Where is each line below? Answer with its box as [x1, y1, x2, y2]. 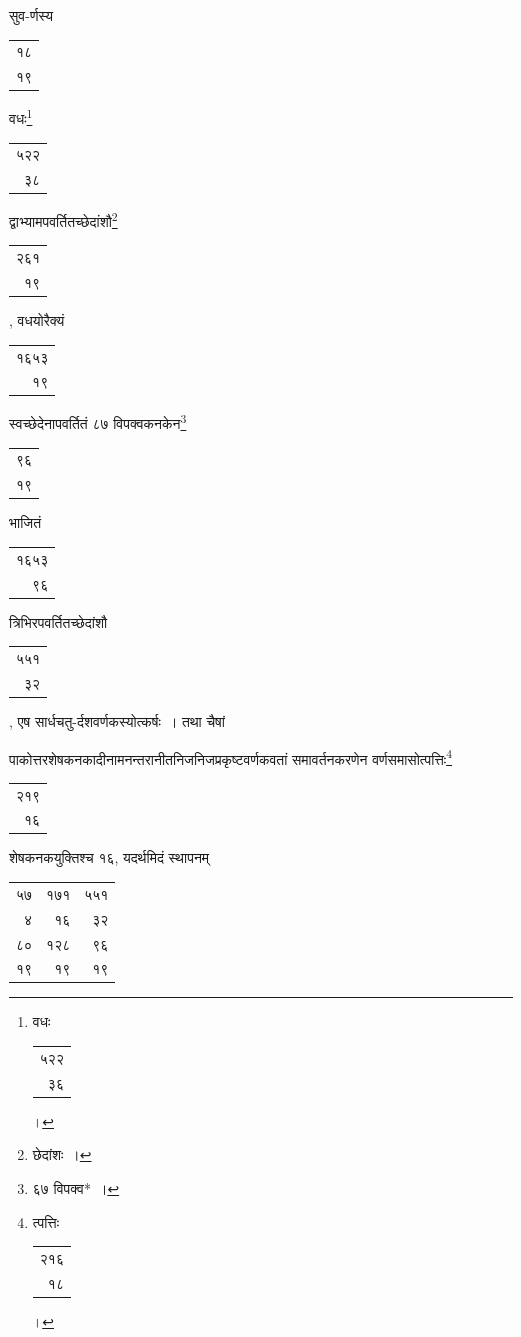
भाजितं [9, 512, 42, 533]
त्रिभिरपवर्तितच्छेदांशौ [9, 611, 108, 632]
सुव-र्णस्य [9, 5, 53, 25]
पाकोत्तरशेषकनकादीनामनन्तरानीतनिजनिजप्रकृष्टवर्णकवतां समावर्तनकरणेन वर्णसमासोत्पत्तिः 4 [9, 745, 453, 769]
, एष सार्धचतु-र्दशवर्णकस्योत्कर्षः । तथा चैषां [9, 710, 225, 731]
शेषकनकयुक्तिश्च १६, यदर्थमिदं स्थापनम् [9, 847, 210, 868]
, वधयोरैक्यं [9, 310, 65, 331]
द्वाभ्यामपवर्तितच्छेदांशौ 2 [9, 208, 118, 231]
